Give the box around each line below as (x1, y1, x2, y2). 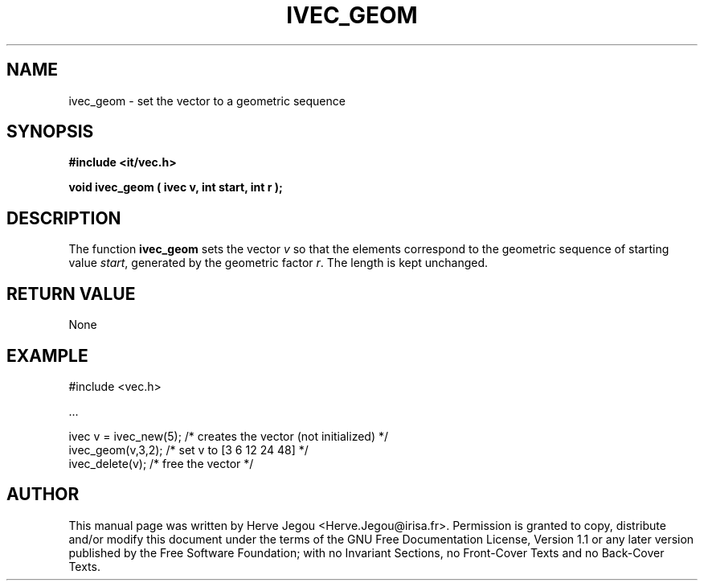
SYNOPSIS (6, 121, 94, 142)
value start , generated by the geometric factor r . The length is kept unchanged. (68, 256, 489, 270)
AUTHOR (6, 484, 80, 505)
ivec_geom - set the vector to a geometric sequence (68, 93, 346, 108)
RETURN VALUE (6, 283, 136, 304)
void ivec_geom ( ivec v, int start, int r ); (68, 180, 283, 195)
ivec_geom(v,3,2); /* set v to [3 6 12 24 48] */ (68, 442, 309, 457)
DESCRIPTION (6, 207, 121, 228)
